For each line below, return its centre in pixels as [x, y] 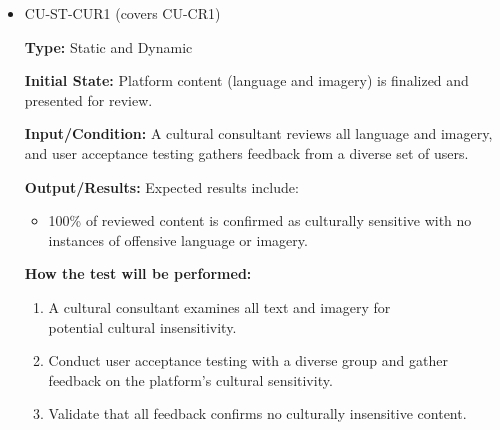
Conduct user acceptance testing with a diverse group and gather [248, 360]
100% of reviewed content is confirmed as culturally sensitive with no [260, 220]
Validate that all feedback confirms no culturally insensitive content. [257, 413]
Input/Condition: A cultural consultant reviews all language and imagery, [258, 133]
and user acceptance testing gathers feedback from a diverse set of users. [246, 152]
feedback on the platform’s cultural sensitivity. [190, 379]
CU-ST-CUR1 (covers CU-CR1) [122, 13]
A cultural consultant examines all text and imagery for [219, 306]
